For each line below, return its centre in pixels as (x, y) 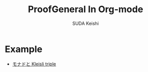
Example (24, 49)
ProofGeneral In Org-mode (86, 9)
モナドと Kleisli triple (34, 64)
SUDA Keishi (86, 23)
